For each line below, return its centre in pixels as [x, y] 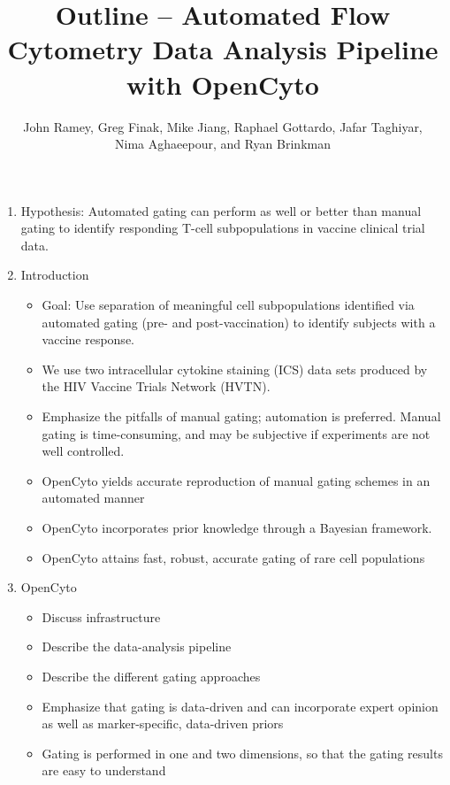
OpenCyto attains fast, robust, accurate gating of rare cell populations [233, 557]
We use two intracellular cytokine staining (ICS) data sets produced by [235, 369]
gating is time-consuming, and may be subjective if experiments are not [236, 433]
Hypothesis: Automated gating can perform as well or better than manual [221, 210]
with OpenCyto [223, 84]
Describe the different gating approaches [151, 676]
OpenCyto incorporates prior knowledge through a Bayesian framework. [237, 527]
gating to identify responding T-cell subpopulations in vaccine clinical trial [223, 228]
